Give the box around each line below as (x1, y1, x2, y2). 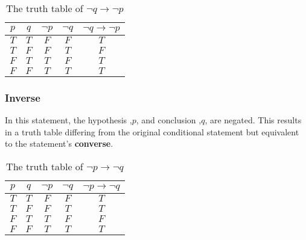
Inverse (5, 90, 40, 105)
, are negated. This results (205, 114, 302, 126)
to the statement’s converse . (5, 137, 113, 150)
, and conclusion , (136, 114, 202, 126)
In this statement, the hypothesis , (5, 114, 132, 126)
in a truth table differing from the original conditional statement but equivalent (5, 125, 299, 138)
